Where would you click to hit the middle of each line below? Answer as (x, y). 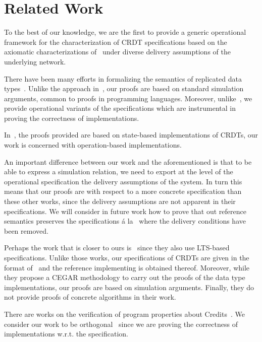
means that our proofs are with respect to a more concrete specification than (123, 191)
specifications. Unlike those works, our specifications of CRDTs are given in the (127, 257)
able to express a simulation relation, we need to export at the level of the (119, 172)
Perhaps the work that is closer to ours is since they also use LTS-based (117, 248)
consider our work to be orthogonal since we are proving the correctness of (121, 324)
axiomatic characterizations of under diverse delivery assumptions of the (117, 52)
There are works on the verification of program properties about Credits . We (124, 314)
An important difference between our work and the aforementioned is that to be (128, 161)
